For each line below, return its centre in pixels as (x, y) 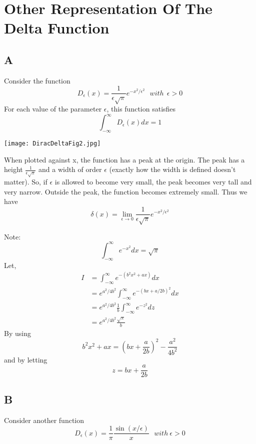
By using (17, 333)
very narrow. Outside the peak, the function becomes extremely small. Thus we (126, 191)
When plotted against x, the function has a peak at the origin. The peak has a (124, 159)
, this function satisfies (141, 109)
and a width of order (70, 169)
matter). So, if (26, 182)
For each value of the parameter (53, 109)
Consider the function (37, 80)
